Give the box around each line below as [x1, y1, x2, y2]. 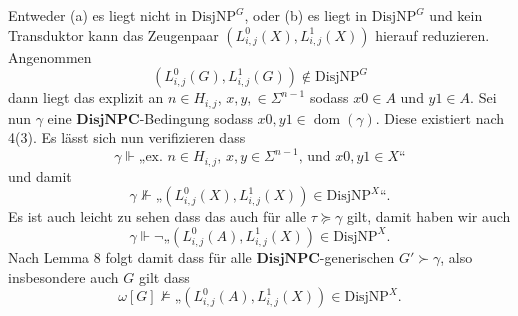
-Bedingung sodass [139, 107, 253, 128]
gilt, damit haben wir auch [346, 206, 511, 227]
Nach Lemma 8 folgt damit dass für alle [8, 246, 252, 267]
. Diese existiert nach [375, 107, 505, 128]
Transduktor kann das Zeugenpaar [8, 24, 219, 45]
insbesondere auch [8, 266, 119, 287]
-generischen [319, 246, 395, 267]
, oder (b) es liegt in [244, 5, 368, 25]
